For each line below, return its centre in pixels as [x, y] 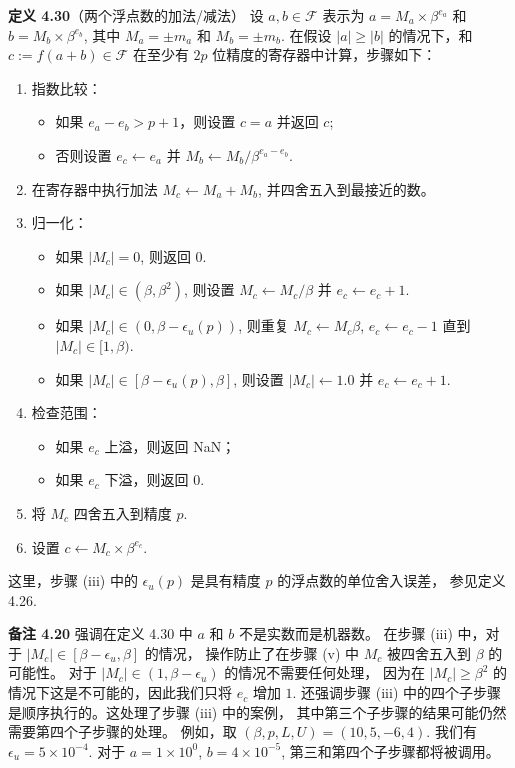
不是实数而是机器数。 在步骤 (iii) [345, 633]
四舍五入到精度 [122, 512]
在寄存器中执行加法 [94, 188]
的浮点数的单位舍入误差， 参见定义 [391, 580]
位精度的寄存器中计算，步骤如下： [324, 54]
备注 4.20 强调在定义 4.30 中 [100, 633]
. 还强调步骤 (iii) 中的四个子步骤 [397, 692]
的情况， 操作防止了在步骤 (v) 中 [252, 652]
